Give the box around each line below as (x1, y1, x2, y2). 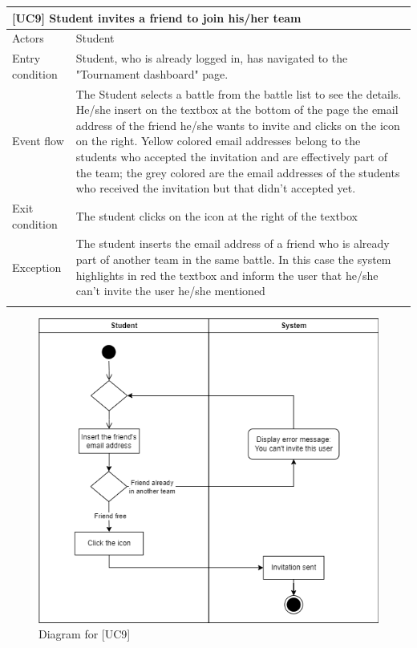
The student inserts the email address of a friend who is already (75, 235, 390, 252)
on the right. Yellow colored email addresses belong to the (75, 132, 361, 149)
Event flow (12, 132, 64, 149)
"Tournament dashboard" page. (75, 65, 229, 82)
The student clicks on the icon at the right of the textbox (75, 207, 358, 224)
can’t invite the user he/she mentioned (75, 282, 265, 299)
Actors (12, 30, 44, 47)
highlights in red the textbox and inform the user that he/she (75, 266, 379, 283)
